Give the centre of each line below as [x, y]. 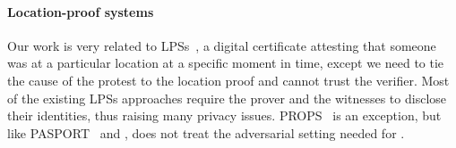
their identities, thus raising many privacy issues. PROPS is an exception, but [224, 115]
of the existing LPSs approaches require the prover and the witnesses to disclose [227, 98]
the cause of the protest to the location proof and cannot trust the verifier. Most [228, 80]
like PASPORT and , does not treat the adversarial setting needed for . [206, 132]
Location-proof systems [81, 11]
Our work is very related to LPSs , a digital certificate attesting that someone [222, 45]
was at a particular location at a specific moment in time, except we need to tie [226, 63]
